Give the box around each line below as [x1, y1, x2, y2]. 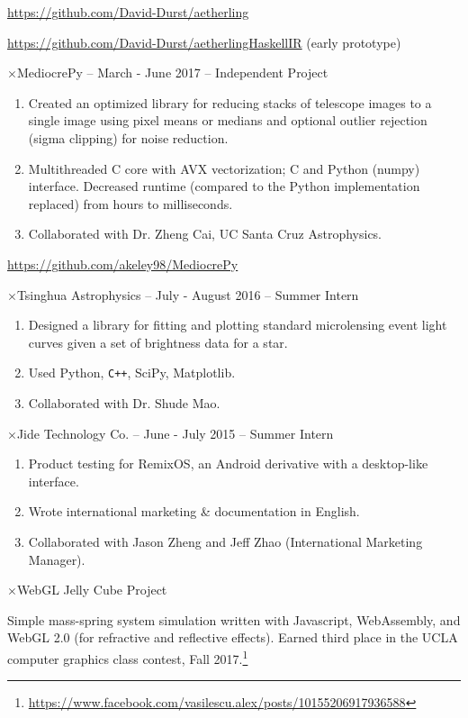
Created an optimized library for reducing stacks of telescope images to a [28, 93, 432, 112]
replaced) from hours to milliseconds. [28, 194, 233, 213]
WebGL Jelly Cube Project [16, 580, 167, 599]
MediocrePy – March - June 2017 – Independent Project [16, 63, 328, 82]
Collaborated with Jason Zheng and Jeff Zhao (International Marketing [28, 532, 423, 550]
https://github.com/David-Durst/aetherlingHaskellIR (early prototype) [7, 32, 401, 51]
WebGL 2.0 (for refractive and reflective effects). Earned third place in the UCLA [7, 628, 458, 647]
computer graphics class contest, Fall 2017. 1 [7, 646, 248, 668]
